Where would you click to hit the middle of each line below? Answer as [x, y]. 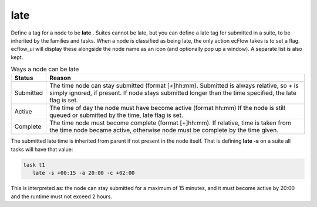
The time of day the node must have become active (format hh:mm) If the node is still [167, 108]
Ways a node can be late [45, 69]
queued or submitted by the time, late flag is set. [116, 115]
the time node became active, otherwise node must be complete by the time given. [164, 130]
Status [24, 78]
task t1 [34, 165]
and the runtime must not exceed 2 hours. [62, 196]
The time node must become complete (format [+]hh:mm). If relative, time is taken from [170, 123]
